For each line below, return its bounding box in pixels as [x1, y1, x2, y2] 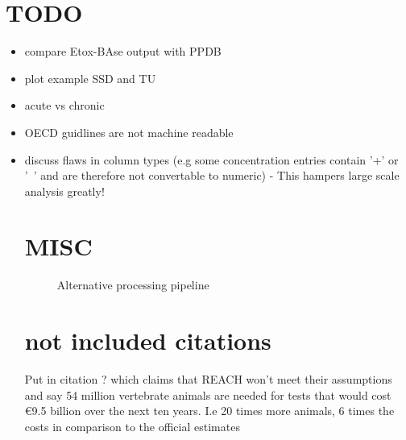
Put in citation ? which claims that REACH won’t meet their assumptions [24, 371, 392, 388]
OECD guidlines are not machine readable [24, 123, 234, 140]
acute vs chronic [24, 97, 105, 114]
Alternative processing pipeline [56, 276, 209, 293]
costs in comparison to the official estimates [24, 417, 240, 434]
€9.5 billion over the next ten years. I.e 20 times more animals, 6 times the [24, 402, 395, 419]
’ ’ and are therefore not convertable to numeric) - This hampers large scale [24, 167, 400, 184]
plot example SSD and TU [24, 69, 156, 86]
